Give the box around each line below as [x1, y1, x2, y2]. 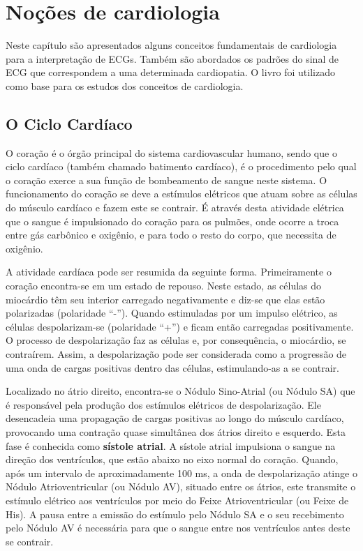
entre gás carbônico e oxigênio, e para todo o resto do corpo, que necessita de [6, 227, 336, 242]
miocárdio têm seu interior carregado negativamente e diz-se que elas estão [6, 292, 325, 306]
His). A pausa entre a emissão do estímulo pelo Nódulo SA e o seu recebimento [6, 506, 344, 521]
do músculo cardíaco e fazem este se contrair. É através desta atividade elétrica [6, 200, 344, 215]
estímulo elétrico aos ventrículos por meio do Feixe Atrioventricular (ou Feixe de [6, 492, 349, 507]
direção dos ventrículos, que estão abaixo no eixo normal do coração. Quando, [6, 452, 339, 467]
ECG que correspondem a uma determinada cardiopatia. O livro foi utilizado [6, 65, 335, 80]
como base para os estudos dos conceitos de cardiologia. [6, 78, 244, 93]
